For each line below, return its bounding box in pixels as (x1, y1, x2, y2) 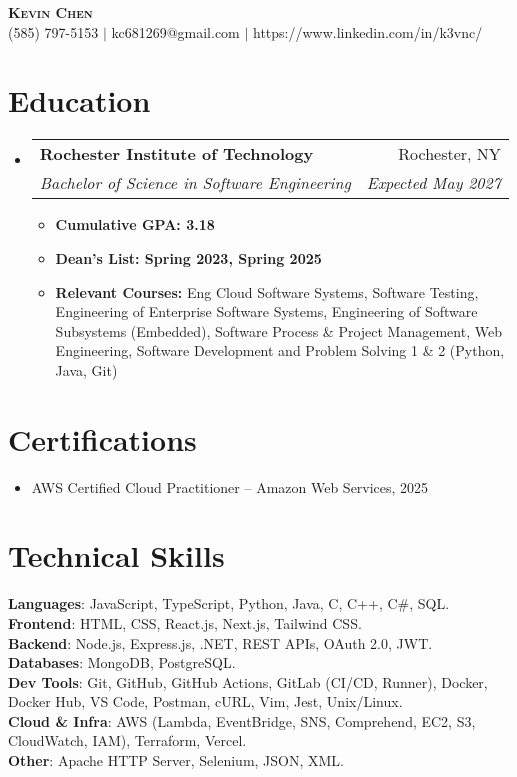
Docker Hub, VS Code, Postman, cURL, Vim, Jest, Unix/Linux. (8, 691, 403, 712)
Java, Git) (55, 359, 118, 380)
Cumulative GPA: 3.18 (55, 214, 215, 235)
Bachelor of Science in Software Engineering (39, 171, 351, 195)
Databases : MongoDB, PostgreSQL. (8, 652, 236, 673)
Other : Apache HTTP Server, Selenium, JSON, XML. (8, 750, 344, 771)
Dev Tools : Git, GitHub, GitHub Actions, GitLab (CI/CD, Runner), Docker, (8, 671, 488, 692)
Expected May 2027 (366, 171, 501, 195)
